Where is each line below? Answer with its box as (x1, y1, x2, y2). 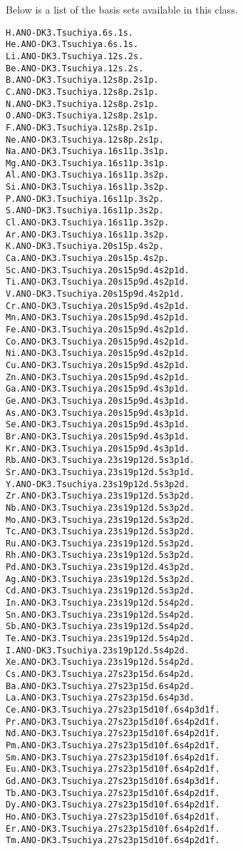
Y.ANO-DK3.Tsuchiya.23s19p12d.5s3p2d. (6, 479, 190, 489)
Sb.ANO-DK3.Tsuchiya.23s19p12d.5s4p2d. (6, 621, 195, 632)
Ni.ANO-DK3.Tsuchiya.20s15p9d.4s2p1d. (6, 348, 190, 359)
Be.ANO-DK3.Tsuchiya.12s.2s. (6, 63, 144, 73)
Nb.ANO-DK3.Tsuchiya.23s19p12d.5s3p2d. (6, 502, 195, 513)
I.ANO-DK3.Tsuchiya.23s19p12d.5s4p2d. (6, 645, 190, 656)
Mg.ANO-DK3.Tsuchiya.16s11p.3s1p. (6, 158, 170, 168)
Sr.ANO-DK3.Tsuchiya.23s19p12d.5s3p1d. (6, 467, 195, 477)
